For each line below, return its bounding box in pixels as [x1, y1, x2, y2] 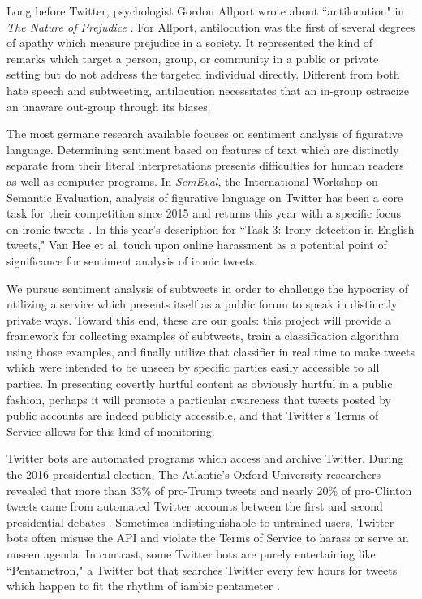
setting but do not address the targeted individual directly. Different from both [6, 66, 400, 83]
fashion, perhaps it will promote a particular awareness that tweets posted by [6, 390, 391, 407]
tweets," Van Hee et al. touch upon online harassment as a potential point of [6, 236, 387, 253]
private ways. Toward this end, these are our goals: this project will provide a [6, 311, 391, 328]
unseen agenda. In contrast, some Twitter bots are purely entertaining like [6, 545, 376, 562]
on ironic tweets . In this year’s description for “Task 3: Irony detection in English [6, 220, 415, 237]
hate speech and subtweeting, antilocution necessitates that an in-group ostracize [6, 81, 409, 98]
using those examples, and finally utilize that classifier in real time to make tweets [6, 343, 415, 360]
